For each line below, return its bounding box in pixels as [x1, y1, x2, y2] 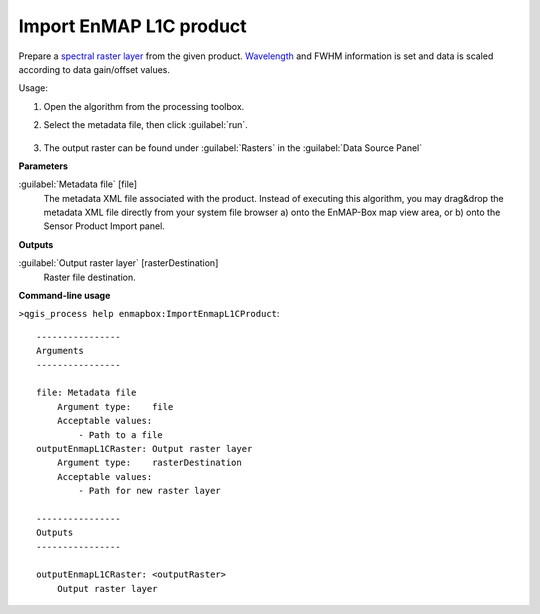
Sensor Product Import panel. [43, 220, 165, 232]
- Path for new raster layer [78, 485, 222, 497]
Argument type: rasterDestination [56, 457, 242, 469]
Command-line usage [18, 290, 111, 302]
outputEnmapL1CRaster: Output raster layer [36, 443, 253, 454]
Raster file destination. [43, 271, 136, 283]
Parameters [18, 160, 69, 172]
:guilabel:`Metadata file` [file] [18, 178, 138, 190]
